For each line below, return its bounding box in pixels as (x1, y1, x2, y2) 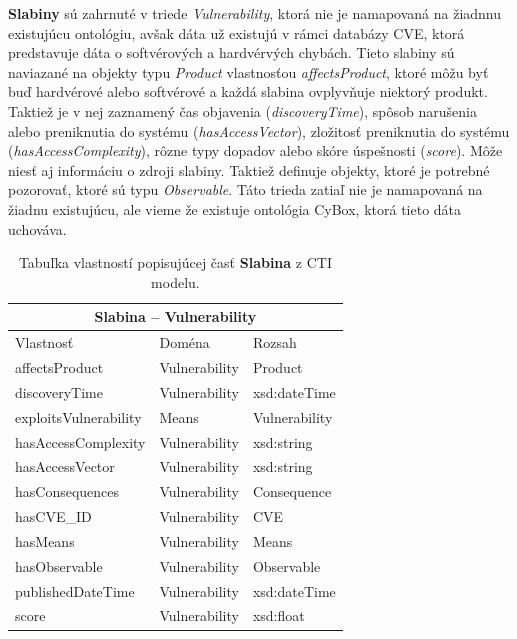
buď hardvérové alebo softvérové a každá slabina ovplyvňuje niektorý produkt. (8, 81, 488, 102)
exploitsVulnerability (15, 406, 142, 427)
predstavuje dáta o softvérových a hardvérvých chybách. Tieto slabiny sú (8, 42, 455, 63)
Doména (159, 332, 210, 353)
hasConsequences (15, 481, 120, 502)
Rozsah (252, 332, 297, 353)
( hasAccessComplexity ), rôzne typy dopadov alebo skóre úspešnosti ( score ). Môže (8, 140, 503, 161)
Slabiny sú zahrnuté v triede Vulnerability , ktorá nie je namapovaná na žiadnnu (8, 3, 502, 23)
